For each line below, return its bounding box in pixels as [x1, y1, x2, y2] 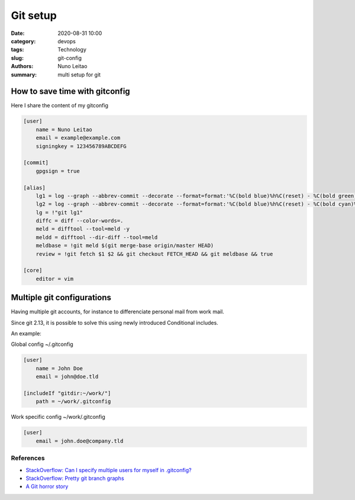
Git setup [11, 9, 57, 22]
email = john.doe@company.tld [35, 437, 124, 444]
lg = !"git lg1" [35, 209, 83, 216]
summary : [11, 71, 37, 78]
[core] [23, 267, 43, 274]
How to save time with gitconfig [11, 86, 130, 97]
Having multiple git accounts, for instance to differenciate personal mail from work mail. [11, 308, 224, 315]
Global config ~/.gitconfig [11, 341, 73, 348]
